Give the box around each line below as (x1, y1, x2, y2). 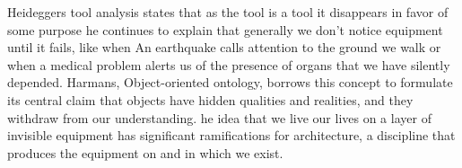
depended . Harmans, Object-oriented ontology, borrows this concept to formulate (7, 73, 453, 92)
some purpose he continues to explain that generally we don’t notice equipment (7, 20, 443, 39)
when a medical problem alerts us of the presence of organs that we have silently (7, 55, 450, 74)
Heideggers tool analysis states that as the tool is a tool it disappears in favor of (7, 3, 449, 21)
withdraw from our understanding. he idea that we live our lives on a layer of (7, 108, 431, 127)
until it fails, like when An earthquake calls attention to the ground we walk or (7, 38, 441, 57)
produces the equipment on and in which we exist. (7, 143, 283, 162)
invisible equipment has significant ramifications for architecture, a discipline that (7, 126, 456, 145)
